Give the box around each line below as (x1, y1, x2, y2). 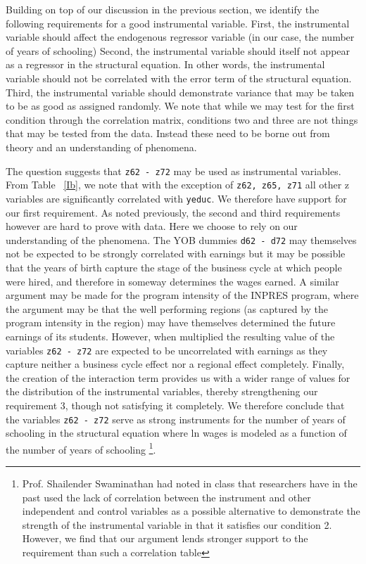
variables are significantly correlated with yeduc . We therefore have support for (6, 191, 347, 205)
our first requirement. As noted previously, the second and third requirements (6, 205, 341, 219)
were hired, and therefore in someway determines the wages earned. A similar (6, 274, 339, 288)
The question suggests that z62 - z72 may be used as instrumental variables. (6, 163, 341, 178)
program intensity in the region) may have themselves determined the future (6, 315, 336, 330)
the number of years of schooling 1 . (6, 440, 156, 456)
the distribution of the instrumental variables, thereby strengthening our (6, 384, 318, 399)
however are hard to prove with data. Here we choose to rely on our (6, 219, 298, 233)
